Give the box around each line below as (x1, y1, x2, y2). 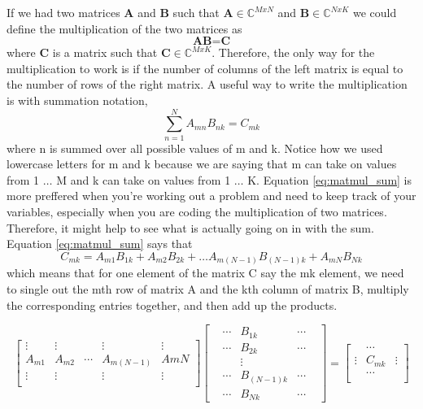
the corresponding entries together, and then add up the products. (7, 296, 338, 313)
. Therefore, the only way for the (211, 44, 375, 61)
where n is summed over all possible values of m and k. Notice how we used (7, 139, 383, 156)
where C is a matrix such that (7, 44, 158, 61)
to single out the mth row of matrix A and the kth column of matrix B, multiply (7, 280, 409, 297)
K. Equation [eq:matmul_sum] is (247, 171, 412, 188)
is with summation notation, (7, 91, 148, 108)
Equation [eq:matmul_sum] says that (7, 235, 193, 252)
